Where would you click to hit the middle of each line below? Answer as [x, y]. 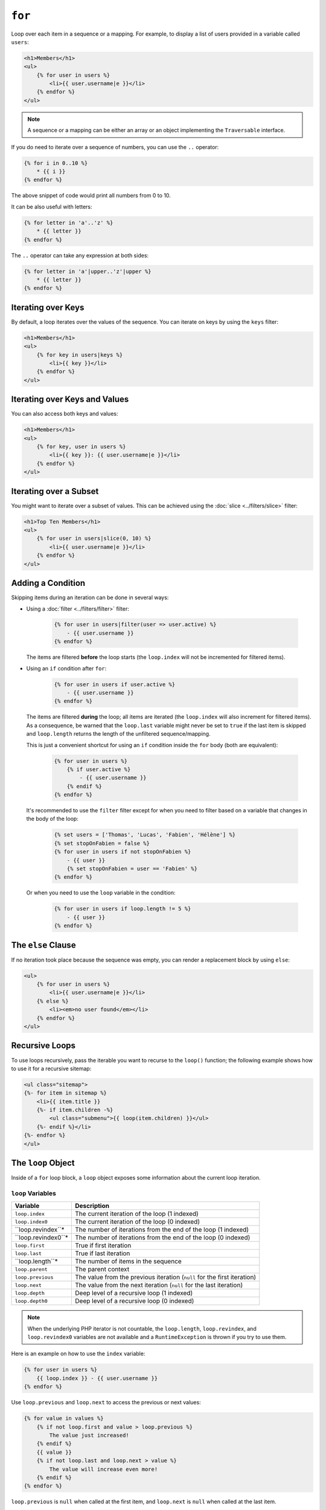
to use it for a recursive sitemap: [51, 1068]
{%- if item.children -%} [75, 1110]
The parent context [102, 1270]
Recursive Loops [43, 1046]
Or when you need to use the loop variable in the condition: [101, 893]
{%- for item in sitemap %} [65, 1093]
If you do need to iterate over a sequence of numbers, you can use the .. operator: [115, 147]
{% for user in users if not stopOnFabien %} [123, 852]
